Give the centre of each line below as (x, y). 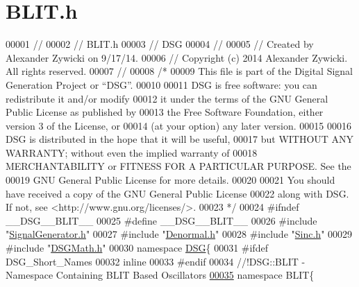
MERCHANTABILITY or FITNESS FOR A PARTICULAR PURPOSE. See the (178, 166)
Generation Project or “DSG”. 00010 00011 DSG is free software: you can (161, 84)
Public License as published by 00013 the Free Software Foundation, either (165, 112)
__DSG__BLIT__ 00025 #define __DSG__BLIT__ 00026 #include (161, 220)
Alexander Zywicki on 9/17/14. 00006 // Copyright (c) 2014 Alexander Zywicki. (177, 57)
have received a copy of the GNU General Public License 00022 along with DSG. (177, 193)
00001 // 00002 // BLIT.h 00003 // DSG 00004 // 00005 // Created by (160, 44)
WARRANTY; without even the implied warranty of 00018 (132, 152)
